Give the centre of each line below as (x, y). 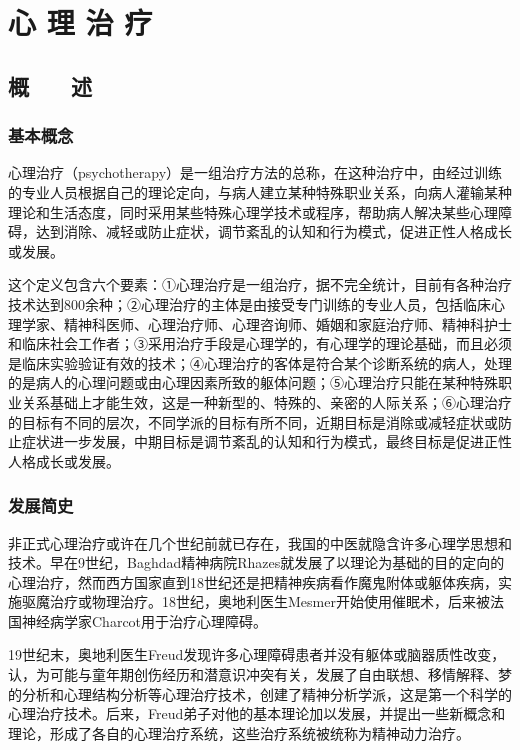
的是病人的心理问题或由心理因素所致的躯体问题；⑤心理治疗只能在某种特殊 (253, 382)
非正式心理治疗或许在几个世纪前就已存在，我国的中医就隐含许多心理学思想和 (260, 542)
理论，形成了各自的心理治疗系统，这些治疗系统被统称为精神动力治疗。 (239, 732)
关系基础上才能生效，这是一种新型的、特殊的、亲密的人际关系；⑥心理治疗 (266, 401)
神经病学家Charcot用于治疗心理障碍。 (144, 620)
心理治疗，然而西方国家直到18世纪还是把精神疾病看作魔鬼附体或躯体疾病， (253, 581)
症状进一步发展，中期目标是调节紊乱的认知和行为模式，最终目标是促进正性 (266, 441)
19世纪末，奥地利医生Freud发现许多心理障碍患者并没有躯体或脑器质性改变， (257, 654)
